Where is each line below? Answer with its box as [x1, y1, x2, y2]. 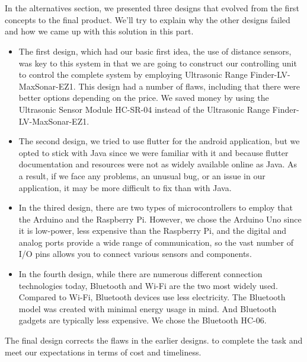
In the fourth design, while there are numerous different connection [18, 268, 263, 280]
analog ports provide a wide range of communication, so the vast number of [18, 236, 293, 248]
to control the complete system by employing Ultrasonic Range [18, 68, 248, 81]
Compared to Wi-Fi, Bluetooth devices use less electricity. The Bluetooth [18, 291, 286, 303]
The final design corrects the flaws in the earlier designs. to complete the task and [5, 334, 303, 347]
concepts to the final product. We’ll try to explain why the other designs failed [5, 13, 290, 26]
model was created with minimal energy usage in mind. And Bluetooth [18, 302, 277, 315]
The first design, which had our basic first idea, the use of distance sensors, [18, 45, 292, 57]
